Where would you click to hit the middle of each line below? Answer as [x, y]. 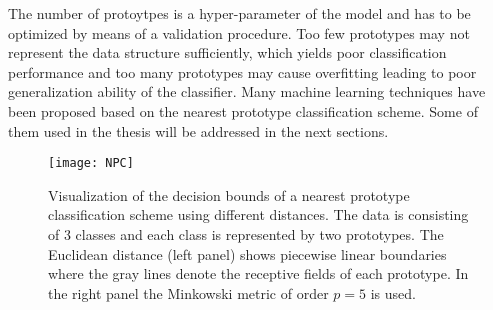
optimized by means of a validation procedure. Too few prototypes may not [239, 32]
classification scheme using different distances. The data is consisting [258, 214]
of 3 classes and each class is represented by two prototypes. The [246, 234]
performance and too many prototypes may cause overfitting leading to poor [242, 71]
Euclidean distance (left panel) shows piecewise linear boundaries [247, 253]
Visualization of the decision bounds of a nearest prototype [229, 194]
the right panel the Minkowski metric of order [188, 292]
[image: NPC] [91, 163]
